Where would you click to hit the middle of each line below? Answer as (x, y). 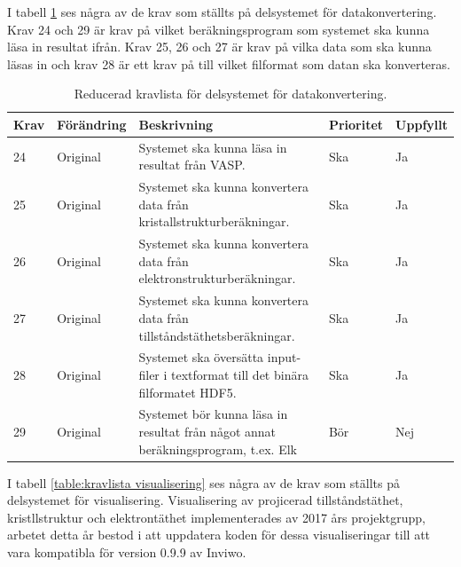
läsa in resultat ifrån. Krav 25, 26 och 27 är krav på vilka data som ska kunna (219, 47)
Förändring (92, 124)
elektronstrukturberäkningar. (217, 278)
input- (284, 357)
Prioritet (356, 124)
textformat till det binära (240, 374)
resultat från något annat (207, 431)
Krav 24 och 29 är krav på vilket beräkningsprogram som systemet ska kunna (219, 29)
